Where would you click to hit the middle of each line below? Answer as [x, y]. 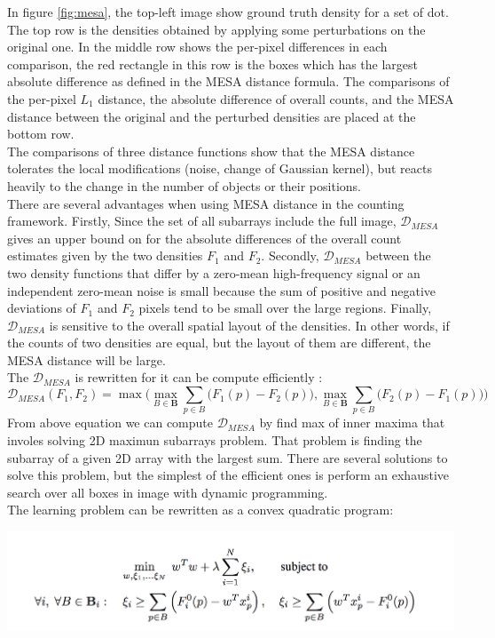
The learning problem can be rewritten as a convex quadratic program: [200, 510]
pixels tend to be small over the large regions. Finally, [285, 308]
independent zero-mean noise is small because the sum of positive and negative [222, 290]
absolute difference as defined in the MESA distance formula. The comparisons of [228, 81]
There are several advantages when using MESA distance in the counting [206, 203]
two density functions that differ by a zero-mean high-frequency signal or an [214, 272]
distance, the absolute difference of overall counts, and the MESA [276, 98]
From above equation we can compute [110, 423]
